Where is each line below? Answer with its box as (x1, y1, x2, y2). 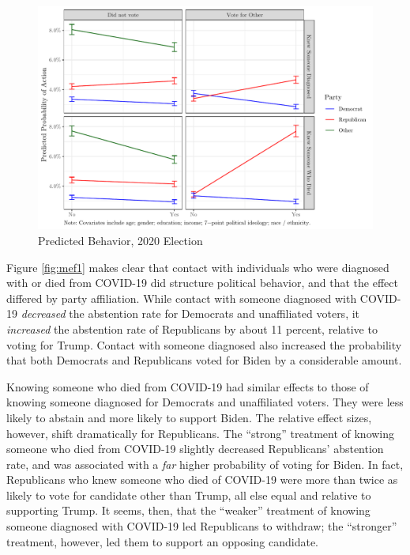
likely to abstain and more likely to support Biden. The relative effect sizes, (6, 409, 372, 425)
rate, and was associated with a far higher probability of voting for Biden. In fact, (6, 455, 404, 472)
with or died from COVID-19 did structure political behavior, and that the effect (6, 274, 398, 291)
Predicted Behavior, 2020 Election (38, 232, 203, 248)
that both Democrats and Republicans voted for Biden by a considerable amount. (6, 352, 402, 368)
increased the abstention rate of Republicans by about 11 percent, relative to (6, 320, 378, 337)
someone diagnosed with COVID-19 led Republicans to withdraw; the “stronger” (6, 518, 397, 534)
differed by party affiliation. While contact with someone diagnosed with (6, 289, 357, 306)
